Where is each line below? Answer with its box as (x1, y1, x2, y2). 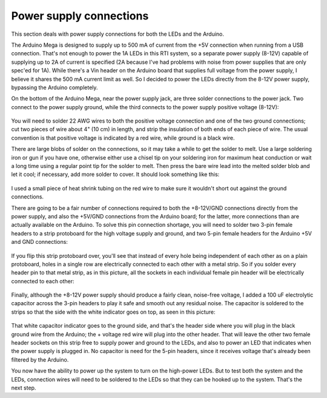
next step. (11, 384, 36, 391)
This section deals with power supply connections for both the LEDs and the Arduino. (11, 30, 224, 38)
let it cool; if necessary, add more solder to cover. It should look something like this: (11, 170, 220, 178)
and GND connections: (11, 238, 68, 246)
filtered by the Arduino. (11, 356, 69, 363)
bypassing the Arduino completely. (11, 84, 98, 91)
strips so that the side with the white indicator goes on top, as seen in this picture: (11, 308, 216, 315)
